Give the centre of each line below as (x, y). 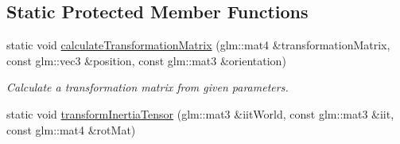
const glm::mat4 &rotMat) (71, 129)
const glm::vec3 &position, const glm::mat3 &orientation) (146, 60)
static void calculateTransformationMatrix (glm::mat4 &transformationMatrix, (198, 45)
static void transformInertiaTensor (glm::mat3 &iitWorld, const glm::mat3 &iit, (200, 113)
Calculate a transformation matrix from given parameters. (148, 87)
